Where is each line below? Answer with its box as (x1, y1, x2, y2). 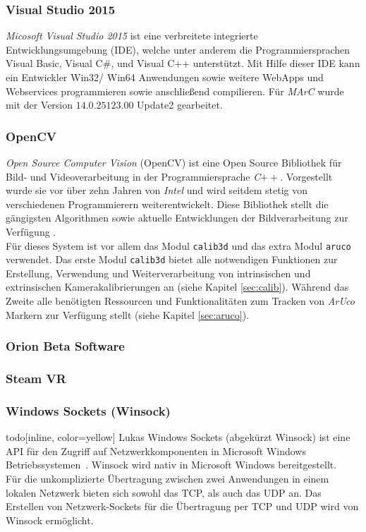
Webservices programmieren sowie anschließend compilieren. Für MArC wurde (6, 83, 344, 98)
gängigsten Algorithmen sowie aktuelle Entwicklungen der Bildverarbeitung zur (6, 210, 348, 225)
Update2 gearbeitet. (137, 97, 223, 112)
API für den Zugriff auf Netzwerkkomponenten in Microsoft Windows (6, 443, 306, 458)
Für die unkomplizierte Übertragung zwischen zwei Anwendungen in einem (6, 471, 329, 485)
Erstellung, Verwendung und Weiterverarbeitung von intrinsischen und (6, 265, 311, 280)
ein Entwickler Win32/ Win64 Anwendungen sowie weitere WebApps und (6, 70, 324, 84)
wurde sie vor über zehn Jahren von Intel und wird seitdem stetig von (6, 183, 307, 198)
